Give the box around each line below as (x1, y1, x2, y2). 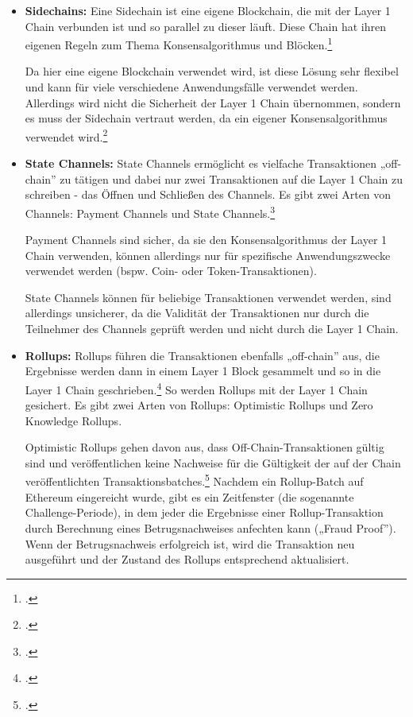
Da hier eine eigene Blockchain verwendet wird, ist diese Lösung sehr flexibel (25, 63, 399, 79)
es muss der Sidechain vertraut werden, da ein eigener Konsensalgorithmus (25, 110, 388, 126)
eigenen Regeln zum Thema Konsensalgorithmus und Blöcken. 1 (25, 34, 333, 52)
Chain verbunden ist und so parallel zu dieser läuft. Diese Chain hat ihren (25, 17, 386, 34)
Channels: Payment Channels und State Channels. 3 (25, 202, 276, 221)
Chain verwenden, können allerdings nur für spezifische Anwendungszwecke (25, 246, 391, 263)
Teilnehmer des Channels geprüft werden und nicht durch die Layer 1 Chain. (25, 320, 399, 337)
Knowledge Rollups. (25, 412, 122, 428)
